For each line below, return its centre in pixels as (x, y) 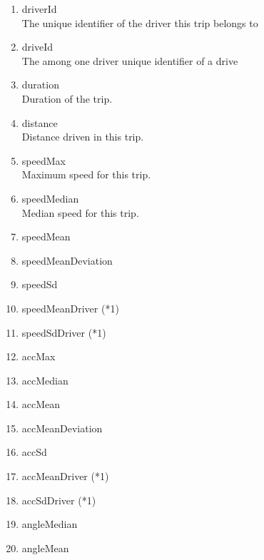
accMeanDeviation (62, 428)
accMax (39, 356)
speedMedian (50, 198)
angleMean (45, 548)
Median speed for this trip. (80, 212)
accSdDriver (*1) (59, 500)
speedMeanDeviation (67, 260)
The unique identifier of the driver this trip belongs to (140, 22)
